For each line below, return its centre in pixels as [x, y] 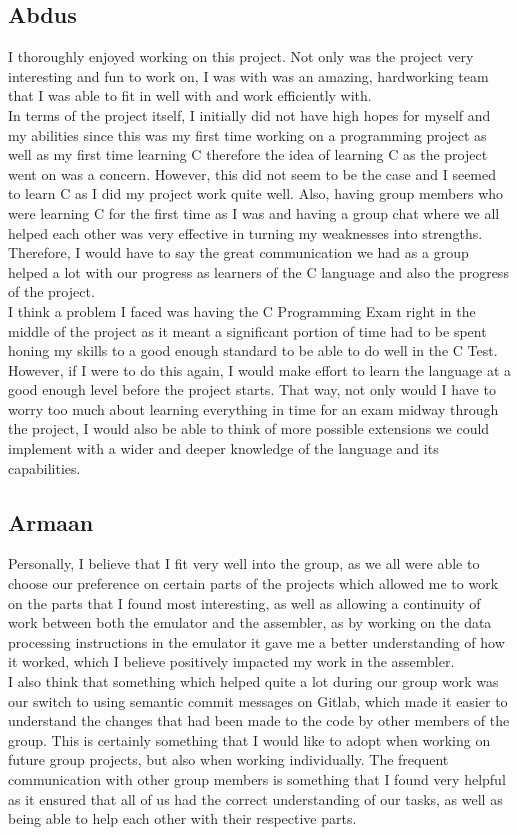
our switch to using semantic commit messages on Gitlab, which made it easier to [258, 700]
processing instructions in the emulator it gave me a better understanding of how [256, 641]
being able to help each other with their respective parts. [182, 818]
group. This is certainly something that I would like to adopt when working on [249, 739]
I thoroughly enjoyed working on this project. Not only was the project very [241, 56]
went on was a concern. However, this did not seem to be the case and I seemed [252, 173]
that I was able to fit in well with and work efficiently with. [190, 95]
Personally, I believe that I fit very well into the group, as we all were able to [244, 563]
